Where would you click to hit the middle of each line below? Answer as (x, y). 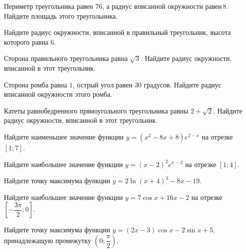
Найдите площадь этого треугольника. (61, 15)
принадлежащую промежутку (48, 240)
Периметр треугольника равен (49, 6)
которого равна (26, 42)
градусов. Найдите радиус (182, 84)
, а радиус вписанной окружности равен (162, 6)
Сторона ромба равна (36, 84)
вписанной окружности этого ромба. (58, 94)
